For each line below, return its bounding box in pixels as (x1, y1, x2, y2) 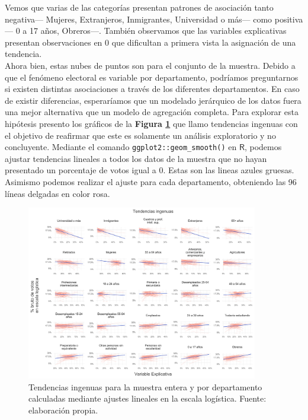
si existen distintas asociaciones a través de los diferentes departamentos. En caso (5, 82, 300, 95)
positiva (274, 12, 303, 25)
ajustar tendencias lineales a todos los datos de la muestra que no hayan (5, 152, 267, 164)
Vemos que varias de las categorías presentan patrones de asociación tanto (5, 1, 274, 13)
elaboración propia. (28, 403, 98, 416)
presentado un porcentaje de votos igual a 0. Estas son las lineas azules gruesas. (5, 164, 294, 176)
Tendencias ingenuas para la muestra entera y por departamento (28, 380, 262, 393)
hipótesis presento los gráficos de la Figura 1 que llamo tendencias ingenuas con (5, 117, 298, 129)
